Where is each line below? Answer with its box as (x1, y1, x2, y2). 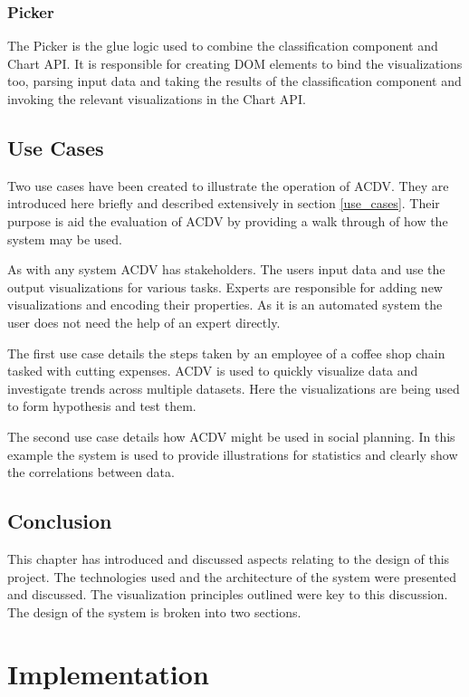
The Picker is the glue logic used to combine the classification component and (7, 36, 438, 55)
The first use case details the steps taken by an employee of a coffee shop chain (7, 343, 445, 362)
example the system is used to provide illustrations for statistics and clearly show (7, 444, 458, 463)
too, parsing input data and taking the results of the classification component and (7, 72, 462, 91)
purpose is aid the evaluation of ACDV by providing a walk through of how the (7, 211, 448, 230)
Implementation (7, 655, 209, 692)
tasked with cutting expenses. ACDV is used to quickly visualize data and (7, 361, 418, 380)
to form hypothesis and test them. (7, 396, 196, 415)
